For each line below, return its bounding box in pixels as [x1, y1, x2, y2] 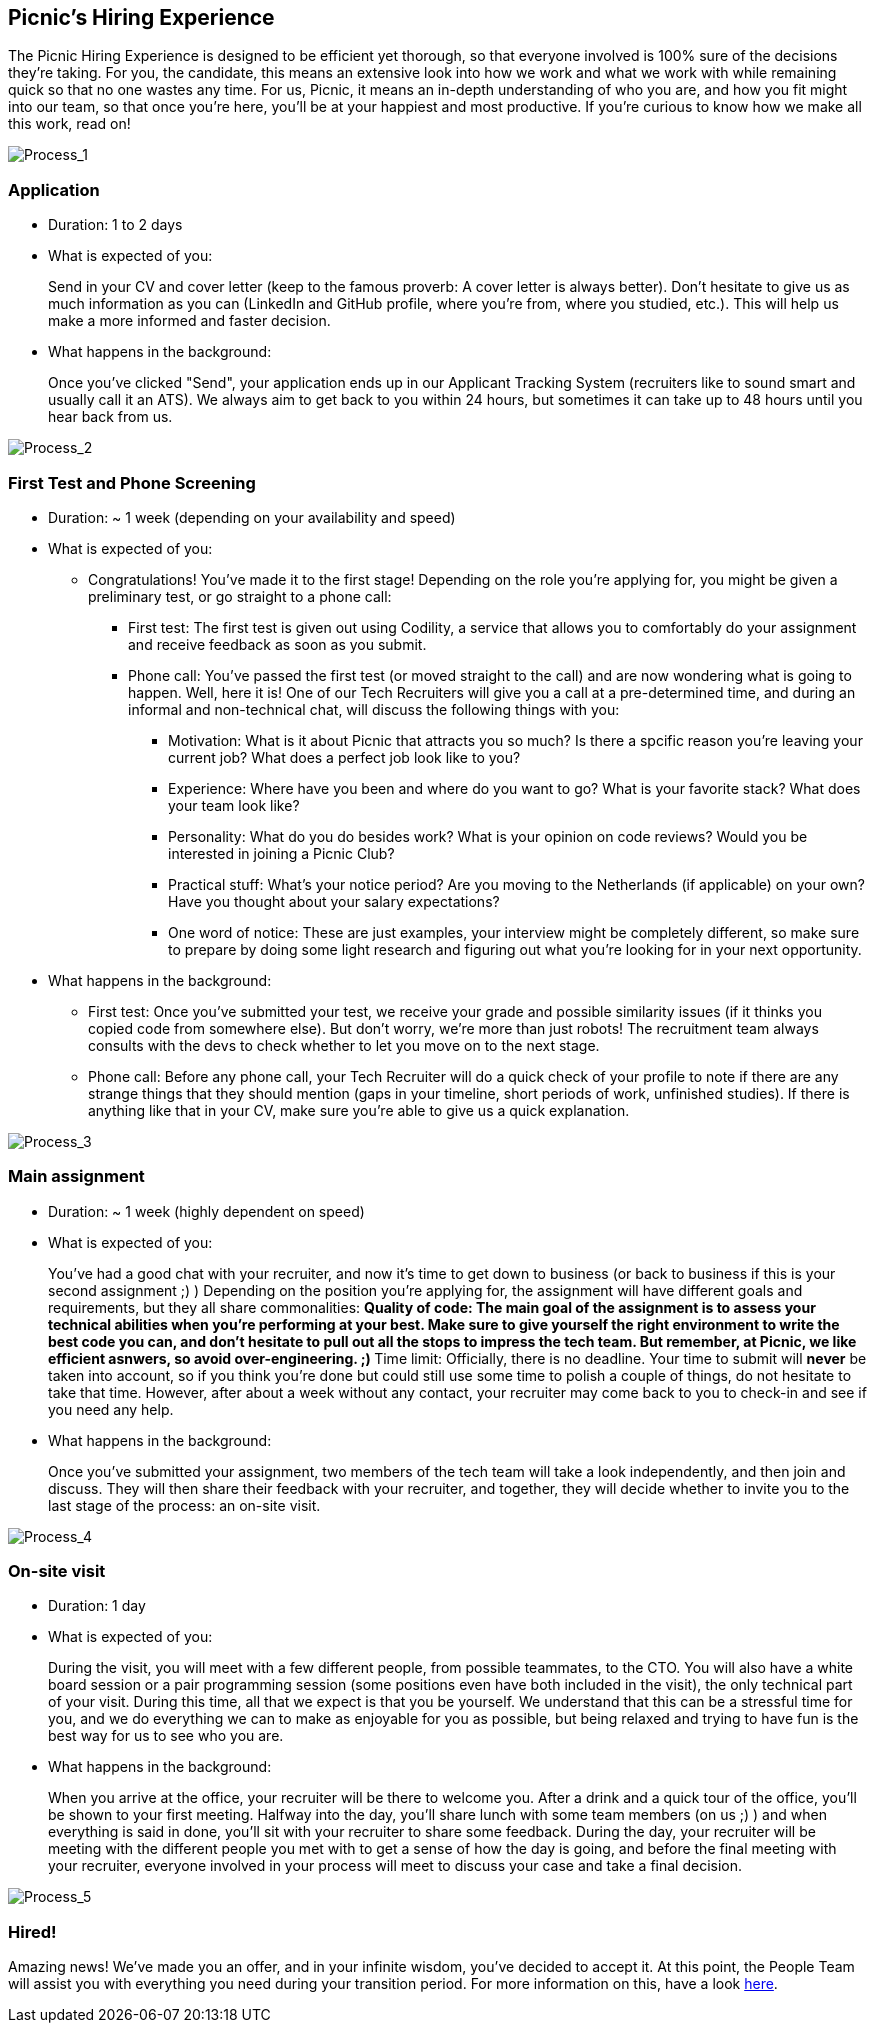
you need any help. [48, 1400, 174, 1418]
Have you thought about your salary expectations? [168, 892, 500, 910]
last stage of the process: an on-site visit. [48, 1496, 321, 1514]
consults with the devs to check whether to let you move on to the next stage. [88, 1036, 600, 1054]
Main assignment [8, 1166, 145, 1187]
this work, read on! [8, 115, 131, 133]
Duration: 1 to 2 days [48, 216, 183, 234]
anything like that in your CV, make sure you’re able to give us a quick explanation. [88, 1101, 630, 1119]
